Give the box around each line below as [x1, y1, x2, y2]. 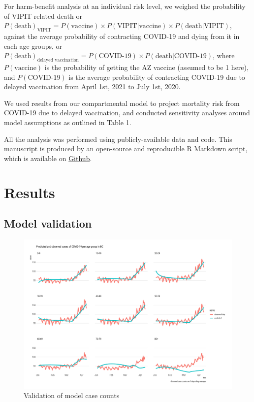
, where [213, 50, 235, 61]
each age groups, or [4, 40, 62, 51]
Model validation [4, 216, 92, 231]
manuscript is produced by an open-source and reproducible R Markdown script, [4, 143, 248, 154]
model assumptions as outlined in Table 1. [4, 117, 131, 127]
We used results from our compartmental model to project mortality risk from [4, 98, 240, 108]
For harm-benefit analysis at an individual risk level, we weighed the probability [4, 1, 246, 11]
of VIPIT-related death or [4, 10, 82, 21]
